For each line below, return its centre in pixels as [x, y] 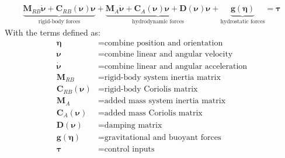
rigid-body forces [59, 22]
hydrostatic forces [243, 22]
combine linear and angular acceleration [176, 66]
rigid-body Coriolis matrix [151, 89]
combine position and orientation [164, 43]
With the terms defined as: [53, 32]
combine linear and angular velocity [168, 55]
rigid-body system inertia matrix [162, 77]
